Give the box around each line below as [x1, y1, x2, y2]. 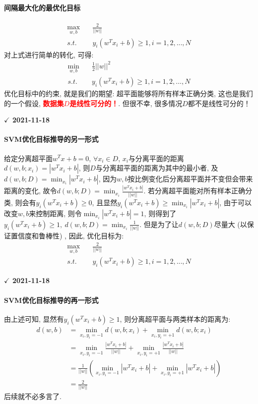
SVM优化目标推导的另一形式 [4, 134, 99, 144]
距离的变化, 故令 [4, 185, 57, 196]
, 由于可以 [219, 197, 252, 207]
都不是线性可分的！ [188, 98, 251, 108]
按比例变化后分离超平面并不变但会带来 [128, 173, 253, 184]
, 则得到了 [144, 208, 177, 218]
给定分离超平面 [4, 153, 53, 163]
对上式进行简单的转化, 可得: [4, 49, 94, 59]
